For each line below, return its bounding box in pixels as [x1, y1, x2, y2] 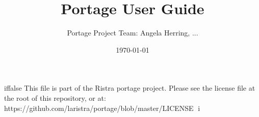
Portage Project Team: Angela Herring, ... [67, 27, 198, 38]
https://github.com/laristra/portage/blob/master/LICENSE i [4, 102, 200, 113]
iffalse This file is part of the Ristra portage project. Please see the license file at [4, 83, 255, 93]
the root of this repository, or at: [4, 92, 106, 103]
